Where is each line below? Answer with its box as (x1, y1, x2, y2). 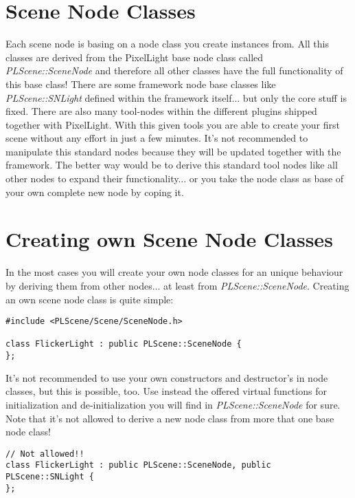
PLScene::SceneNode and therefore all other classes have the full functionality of (5, 63, 343, 78)
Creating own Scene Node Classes (5, 225, 333, 253)
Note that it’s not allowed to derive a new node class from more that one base (5, 411, 334, 425)
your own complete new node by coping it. (5, 184, 184, 199)
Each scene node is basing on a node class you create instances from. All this (5, 36, 330, 51)
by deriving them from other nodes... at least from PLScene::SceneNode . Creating (5, 278, 350, 292)
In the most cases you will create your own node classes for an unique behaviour (5, 265, 343, 279)
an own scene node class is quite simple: (5, 292, 174, 306)
